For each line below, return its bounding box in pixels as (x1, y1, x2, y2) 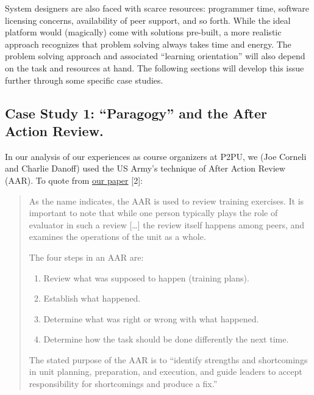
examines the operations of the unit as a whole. (29, 230, 206, 243)
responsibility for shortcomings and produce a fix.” (29, 377, 218, 390)
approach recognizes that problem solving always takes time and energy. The (5, 37, 291, 50)
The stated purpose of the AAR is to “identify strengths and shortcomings (29, 353, 308, 366)
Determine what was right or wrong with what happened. (43, 312, 259, 325)
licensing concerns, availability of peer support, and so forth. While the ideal (5, 13, 291, 26)
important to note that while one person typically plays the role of (29, 206, 278, 219)
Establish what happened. (43, 292, 141, 305)
